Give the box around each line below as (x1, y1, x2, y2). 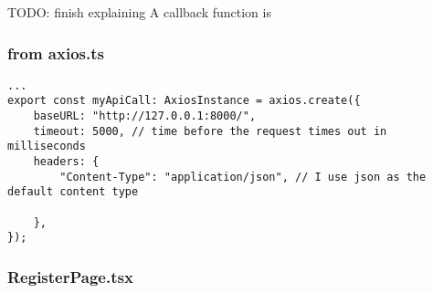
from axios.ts (7, 41, 104, 64)
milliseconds (7, 140, 86, 153)
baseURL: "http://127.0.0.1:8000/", (33, 110, 257, 123)
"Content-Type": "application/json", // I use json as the (59, 170, 427, 183)
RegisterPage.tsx (7, 265, 133, 288)
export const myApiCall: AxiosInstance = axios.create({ (7, 94, 361, 108)
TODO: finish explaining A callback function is (7, 3, 271, 21)
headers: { (33, 155, 100, 169)
